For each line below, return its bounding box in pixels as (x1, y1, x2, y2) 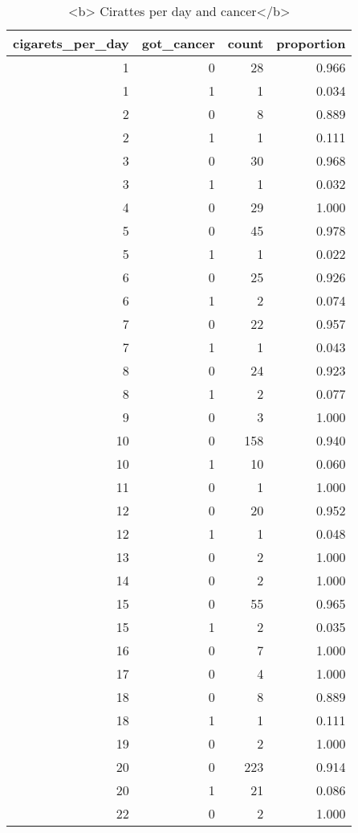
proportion (276, 34, 346, 52)
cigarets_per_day (13, 34, 129, 52)
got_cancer (141, 34, 215, 52)
